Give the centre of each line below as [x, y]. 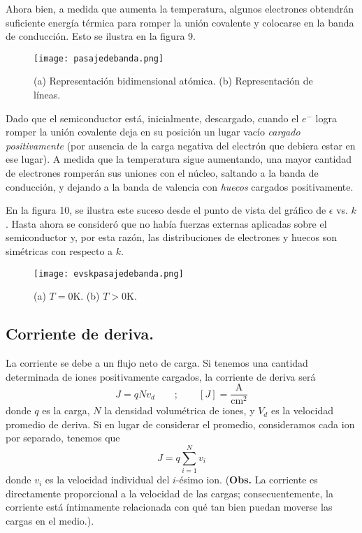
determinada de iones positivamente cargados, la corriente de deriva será [161, 376]
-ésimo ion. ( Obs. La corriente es [247, 480]
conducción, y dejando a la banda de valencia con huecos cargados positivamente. [180, 186]
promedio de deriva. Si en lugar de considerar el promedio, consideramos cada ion [180, 424]
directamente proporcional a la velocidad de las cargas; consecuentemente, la [169, 493]
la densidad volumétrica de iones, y [180, 410]
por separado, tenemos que [63, 438]
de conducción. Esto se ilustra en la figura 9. [101, 36]
